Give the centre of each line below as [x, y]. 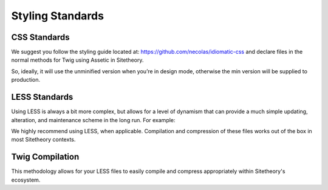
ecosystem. [26, 180]
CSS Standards [40, 37]
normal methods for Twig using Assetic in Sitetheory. [77, 60]
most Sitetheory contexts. [43, 140]
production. [26, 80]
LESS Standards [42, 97]
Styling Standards [58, 16]
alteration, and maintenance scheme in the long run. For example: [93, 120]
